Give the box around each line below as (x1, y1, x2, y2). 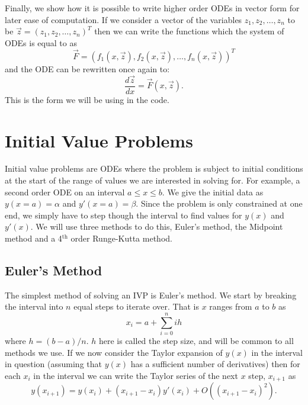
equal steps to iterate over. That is (73, 300, 200, 313)
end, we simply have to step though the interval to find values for (5, 208, 242, 221)
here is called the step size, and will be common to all (98, 335, 294, 347)
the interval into (5, 300, 63, 313)
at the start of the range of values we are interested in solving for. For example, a (5, 174, 300, 187)
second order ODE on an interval (5, 185, 125, 198)
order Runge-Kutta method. (70, 232, 172, 245)
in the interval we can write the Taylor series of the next (33, 369, 238, 381)
